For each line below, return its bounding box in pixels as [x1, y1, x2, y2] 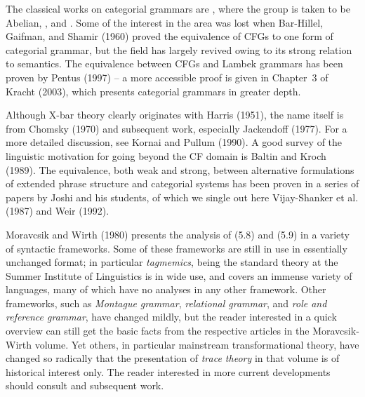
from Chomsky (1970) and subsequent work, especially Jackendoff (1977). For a [6, 121, 347, 135]
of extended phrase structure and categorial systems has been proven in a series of [6, 176, 359, 191]
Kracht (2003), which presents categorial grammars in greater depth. [6, 83, 301, 98]
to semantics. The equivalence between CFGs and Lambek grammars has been [6, 56, 343, 71]
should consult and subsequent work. [6, 378, 164, 393]
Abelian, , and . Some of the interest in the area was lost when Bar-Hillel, [6, 15, 324, 29]
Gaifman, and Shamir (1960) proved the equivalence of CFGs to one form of [6, 29, 333, 43]
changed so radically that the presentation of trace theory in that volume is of [6, 351, 340, 365]
